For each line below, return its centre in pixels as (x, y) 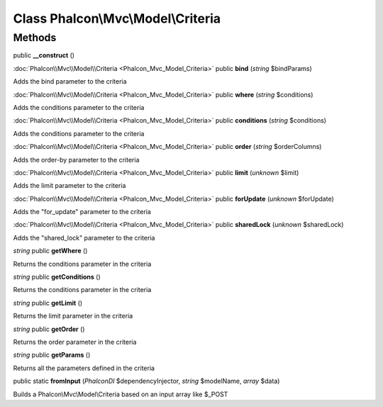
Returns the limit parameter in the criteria (73, 316)
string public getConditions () (57, 277)
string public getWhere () (50, 251)
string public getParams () (52, 355)
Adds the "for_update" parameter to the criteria (82, 212)
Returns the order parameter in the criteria (75, 342)
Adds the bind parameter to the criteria (70, 82)
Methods (35, 38)
